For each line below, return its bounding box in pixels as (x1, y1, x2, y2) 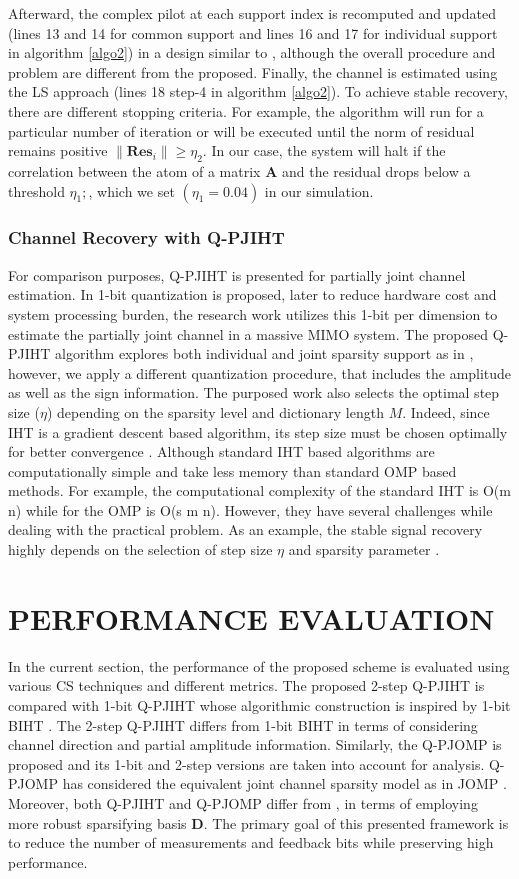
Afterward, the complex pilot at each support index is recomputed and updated (8, 3, 497, 23)
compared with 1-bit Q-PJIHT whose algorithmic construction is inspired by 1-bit (8, 694, 511, 715)
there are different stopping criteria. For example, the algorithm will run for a (8, 100, 484, 121)
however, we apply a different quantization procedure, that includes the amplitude (8, 362, 512, 383)
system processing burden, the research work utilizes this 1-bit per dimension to (8, 303, 498, 324)
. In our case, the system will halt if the (202, 140, 446, 161)
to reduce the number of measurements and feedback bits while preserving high (8, 832, 494, 853)
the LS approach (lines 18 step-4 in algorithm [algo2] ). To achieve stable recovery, (8, 81, 508, 102)
